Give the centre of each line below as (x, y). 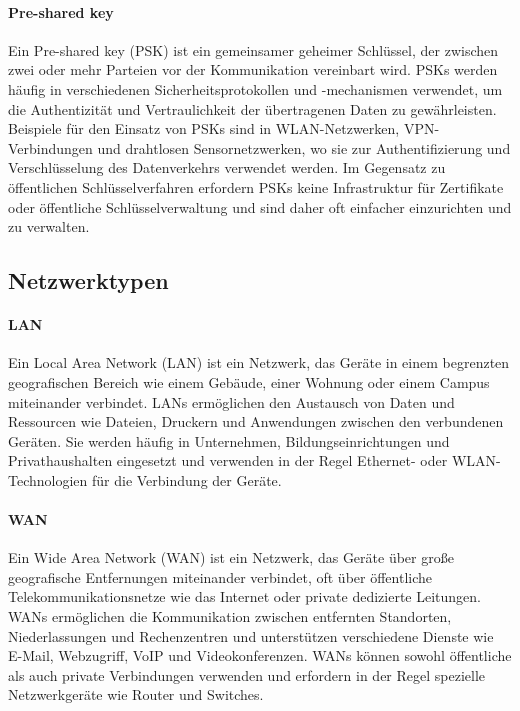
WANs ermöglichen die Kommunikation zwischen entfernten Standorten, (230, 616)
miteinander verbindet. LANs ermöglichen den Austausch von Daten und (231, 401)
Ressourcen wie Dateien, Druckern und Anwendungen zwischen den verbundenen (256, 421)
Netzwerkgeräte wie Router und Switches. (136, 694)
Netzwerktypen (88, 280)
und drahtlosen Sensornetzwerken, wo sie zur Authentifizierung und (304, 147)
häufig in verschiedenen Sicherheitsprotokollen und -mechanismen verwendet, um (255, 88)
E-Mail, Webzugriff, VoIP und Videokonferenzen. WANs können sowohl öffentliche (260, 655)
